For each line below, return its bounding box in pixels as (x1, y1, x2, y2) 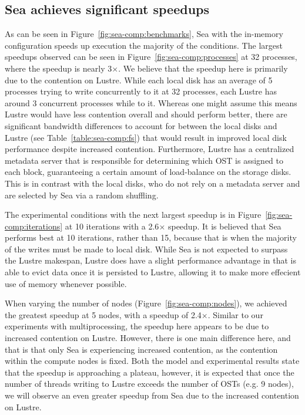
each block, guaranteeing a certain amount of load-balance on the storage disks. (5, 166, 291, 178)
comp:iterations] (5, 220, 63, 232)
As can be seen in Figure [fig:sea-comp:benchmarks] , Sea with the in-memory (5, 28, 283, 40)
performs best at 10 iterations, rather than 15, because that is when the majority (5, 231, 297, 244)
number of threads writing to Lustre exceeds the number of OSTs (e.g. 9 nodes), (5, 377, 294, 390)
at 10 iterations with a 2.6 (65, 220, 159, 232)
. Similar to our (207, 308, 263, 320)
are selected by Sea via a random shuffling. (5, 188, 159, 201)
